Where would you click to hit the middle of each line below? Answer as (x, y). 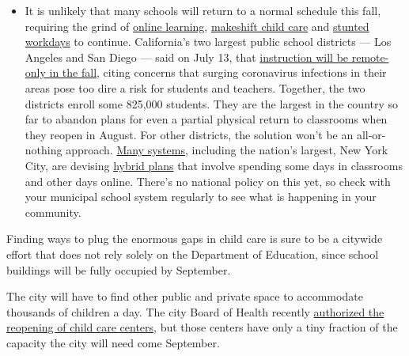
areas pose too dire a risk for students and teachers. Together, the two (195, 87)
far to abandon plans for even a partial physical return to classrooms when (206, 119)
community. (53, 212)
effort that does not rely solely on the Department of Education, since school (193, 254)
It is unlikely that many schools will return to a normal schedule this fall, (203, 10)
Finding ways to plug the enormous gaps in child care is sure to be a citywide (195, 239)
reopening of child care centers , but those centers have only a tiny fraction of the (202, 327)
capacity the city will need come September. (113, 342)
